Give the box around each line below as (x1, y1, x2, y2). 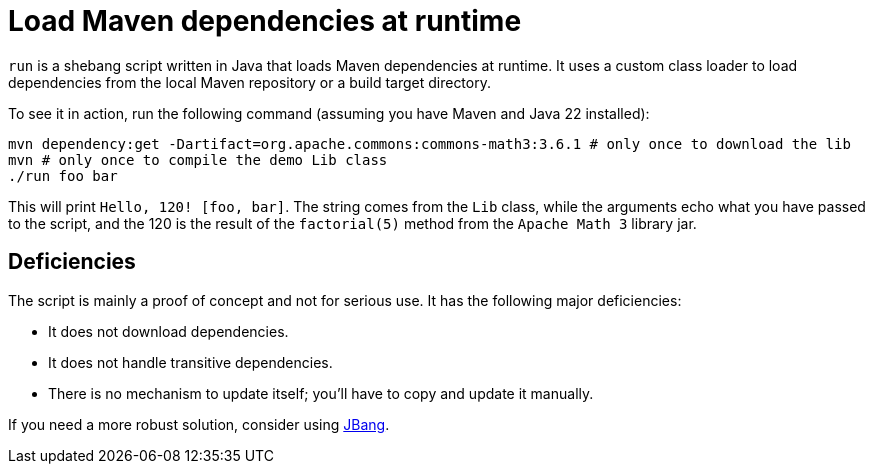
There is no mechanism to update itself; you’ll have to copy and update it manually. (48, 384, 594, 402)
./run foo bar (8, 167, 118, 184)
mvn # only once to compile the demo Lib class (8, 151, 388, 168)
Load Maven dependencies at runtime (8, 4, 522, 38)
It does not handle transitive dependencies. (48, 353, 333, 371)
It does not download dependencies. (48, 322, 289, 340)
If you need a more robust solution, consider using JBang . (8, 415, 390, 433)
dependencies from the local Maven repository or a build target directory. (8, 73, 491, 91)
